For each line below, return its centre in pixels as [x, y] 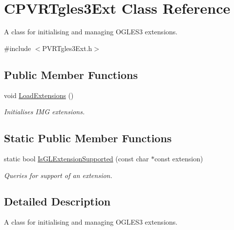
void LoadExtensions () [39, 95]
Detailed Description [57, 201]
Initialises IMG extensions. [44, 112]
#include [18, 48]
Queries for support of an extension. [58, 175]
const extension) [179, 158]
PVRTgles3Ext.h [67, 48]
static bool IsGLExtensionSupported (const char [76, 158]
